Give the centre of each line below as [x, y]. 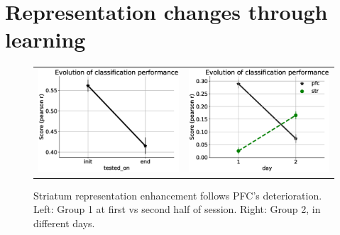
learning [45, 39]
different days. [64, 223]
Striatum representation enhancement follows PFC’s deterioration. [178, 195]
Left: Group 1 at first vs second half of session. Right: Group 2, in [177, 209]
